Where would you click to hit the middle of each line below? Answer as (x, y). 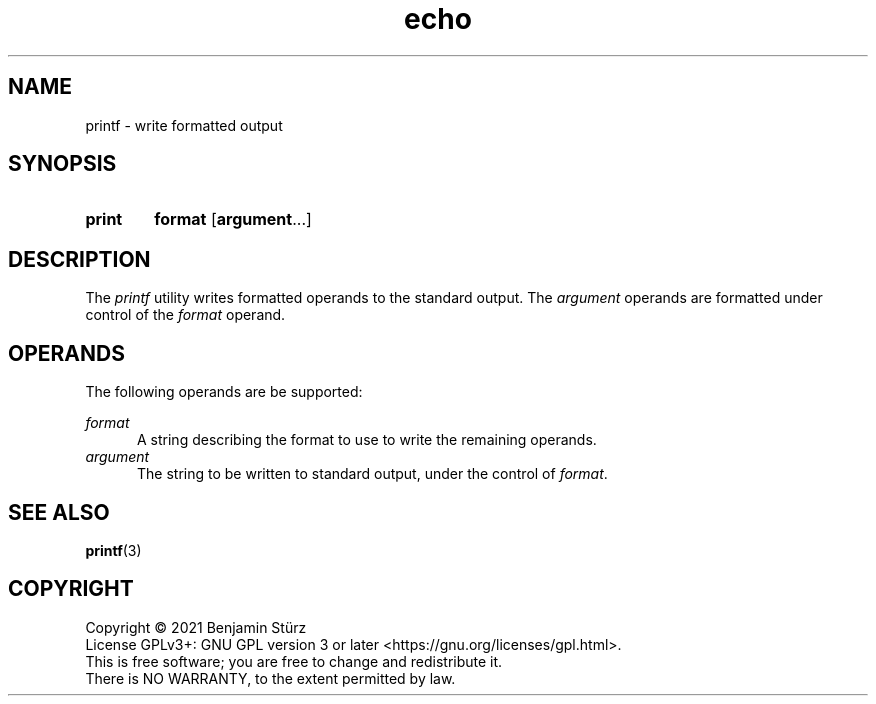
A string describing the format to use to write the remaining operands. (367, 440)
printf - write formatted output (184, 125)
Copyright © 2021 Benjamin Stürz (196, 627)
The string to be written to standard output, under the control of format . (372, 474)
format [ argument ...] (233, 219)
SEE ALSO (59, 512)
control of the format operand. (185, 315)
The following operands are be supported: (224, 392)
